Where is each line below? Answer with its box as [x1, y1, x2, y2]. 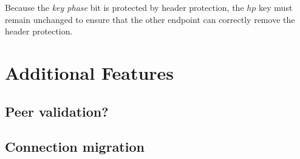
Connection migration [5, 137, 145, 156]
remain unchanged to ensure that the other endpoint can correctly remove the [5, 13, 295, 25]
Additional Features [5, 60, 174, 85]
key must [259, 1, 293, 13]
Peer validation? [5, 102, 109, 120]
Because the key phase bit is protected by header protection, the [5, 1, 244, 13]
